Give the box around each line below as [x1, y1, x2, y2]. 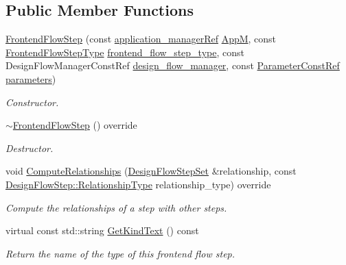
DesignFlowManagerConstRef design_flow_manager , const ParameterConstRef [5, 58, 340, 73]
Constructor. [5, 94, 59, 109]
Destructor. [5, 140, 54, 155]
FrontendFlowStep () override [12, 118, 137, 132]
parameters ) [5, 71, 56, 86]
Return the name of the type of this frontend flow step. [5, 246, 235, 260]
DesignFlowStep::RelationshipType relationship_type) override [5, 177, 271, 191]
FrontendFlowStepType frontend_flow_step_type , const [5, 45, 244, 59]
